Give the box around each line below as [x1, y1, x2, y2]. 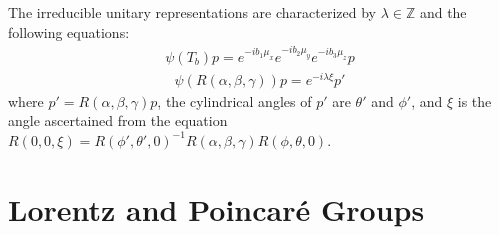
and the [419, 2, 467, 22]
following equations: [8, 21, 130, 42]
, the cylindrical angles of [157, 90, 312, 111]
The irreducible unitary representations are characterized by [8, 2, 376, 22]
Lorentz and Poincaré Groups [8, 188, 425, 229]
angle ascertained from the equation [8, 110, 228, 131]
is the [457, 90, 492, 111]
